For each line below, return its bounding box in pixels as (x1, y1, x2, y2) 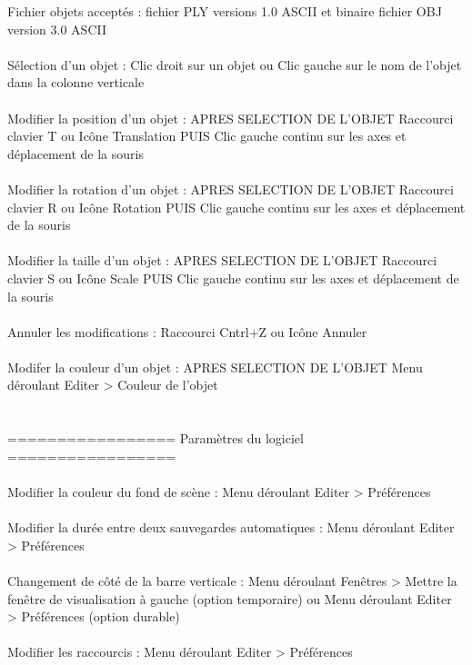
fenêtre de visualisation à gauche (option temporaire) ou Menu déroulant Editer (7, 589, 452, 608)
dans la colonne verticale (7, 73, 145, 92)
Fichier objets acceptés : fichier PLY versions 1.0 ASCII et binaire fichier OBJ (7, 2, 442, 20)
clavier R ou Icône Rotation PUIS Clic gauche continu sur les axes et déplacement (7, 197, 466, 216)
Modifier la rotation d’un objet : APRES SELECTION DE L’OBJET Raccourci (7, 179, 454, 198)
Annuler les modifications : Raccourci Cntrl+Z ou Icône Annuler (7, 322, 367, 341)
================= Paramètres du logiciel (7, 429, 304, 448)
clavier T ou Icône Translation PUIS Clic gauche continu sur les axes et (7, 126, 407, 145)
